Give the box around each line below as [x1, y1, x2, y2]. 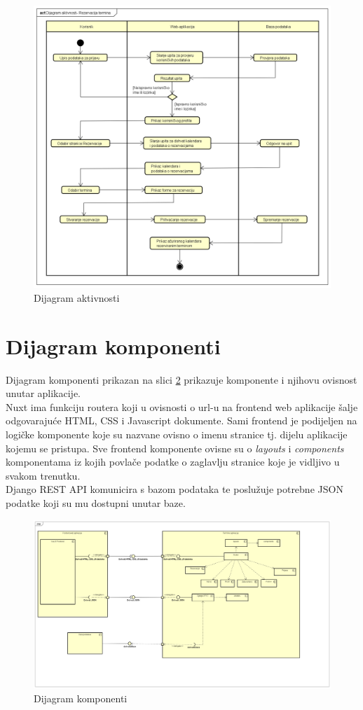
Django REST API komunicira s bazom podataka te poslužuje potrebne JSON [6, 482, 343, 496]
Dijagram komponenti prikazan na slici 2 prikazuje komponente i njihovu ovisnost [6, 372, 357, 387]
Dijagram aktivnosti [34, 290, 120, 305]
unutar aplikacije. [6, 386, 81, 401]
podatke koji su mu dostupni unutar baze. [6, 495, 186, 510]
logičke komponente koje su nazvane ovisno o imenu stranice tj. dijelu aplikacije [6, 426, 348, 441]
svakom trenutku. [6, 468, 81, 482]
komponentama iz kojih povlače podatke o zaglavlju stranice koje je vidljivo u [6, 454, 340, 469]
